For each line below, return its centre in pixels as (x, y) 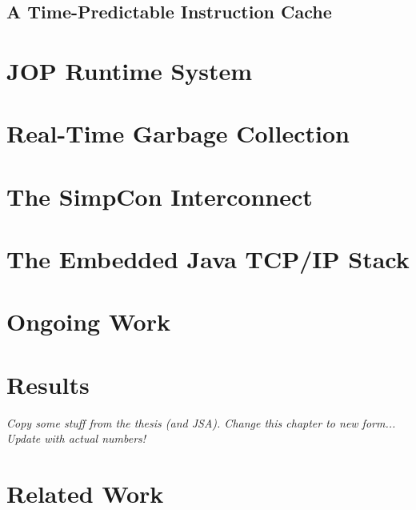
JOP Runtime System (130, 70)
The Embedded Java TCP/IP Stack (208, 259)
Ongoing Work (88, 321)
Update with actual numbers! (76, 438)
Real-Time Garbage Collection (178, 133)
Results (48, 384)
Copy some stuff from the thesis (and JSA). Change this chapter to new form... (201, 422)
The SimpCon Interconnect (160, 196)
